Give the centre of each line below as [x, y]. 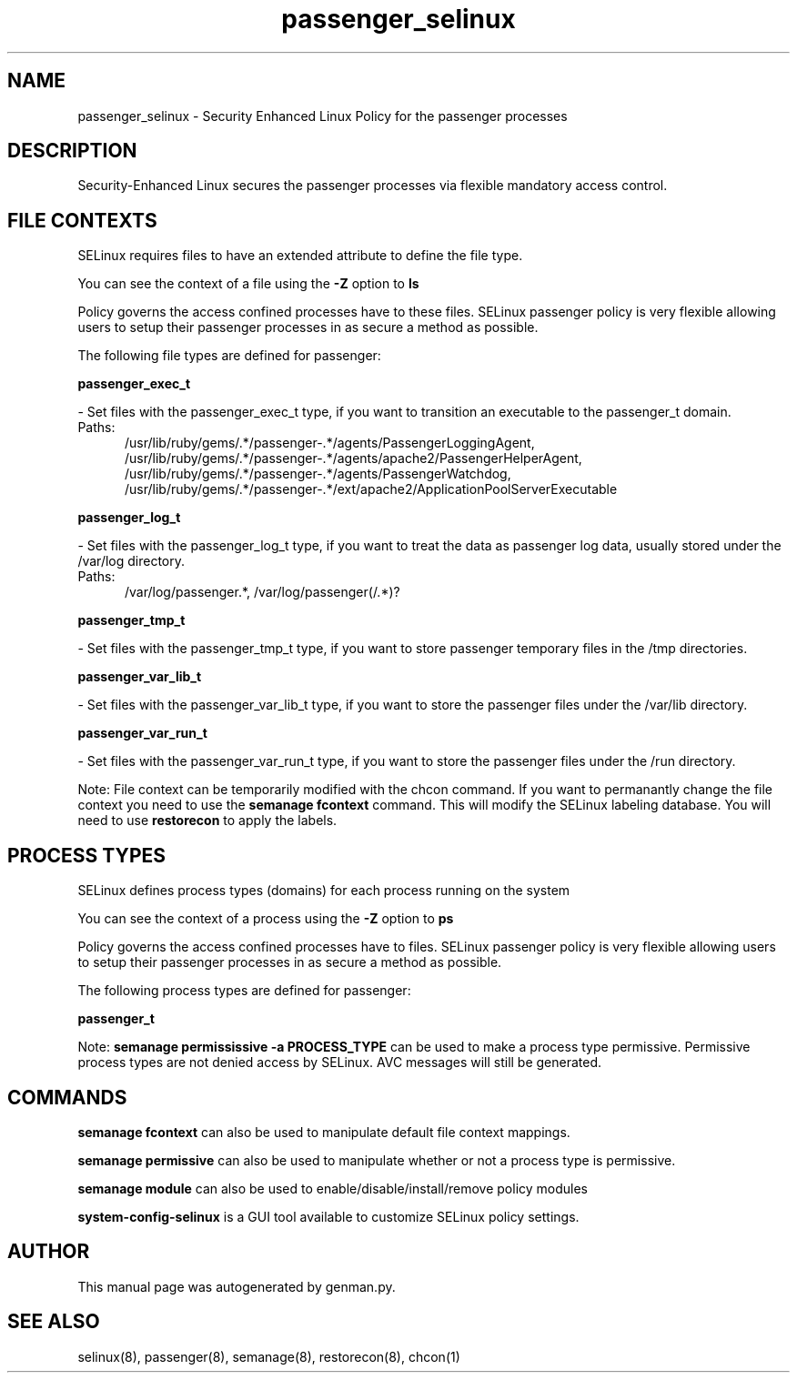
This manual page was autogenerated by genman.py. [237, 1286]
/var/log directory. [131, 561]
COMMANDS [67, 1097]
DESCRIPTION [72, 151]
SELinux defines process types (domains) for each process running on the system [324, 891]
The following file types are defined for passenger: [229, 356]
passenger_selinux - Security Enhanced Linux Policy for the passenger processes [323, 116]
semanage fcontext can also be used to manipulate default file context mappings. [324, 1132]
